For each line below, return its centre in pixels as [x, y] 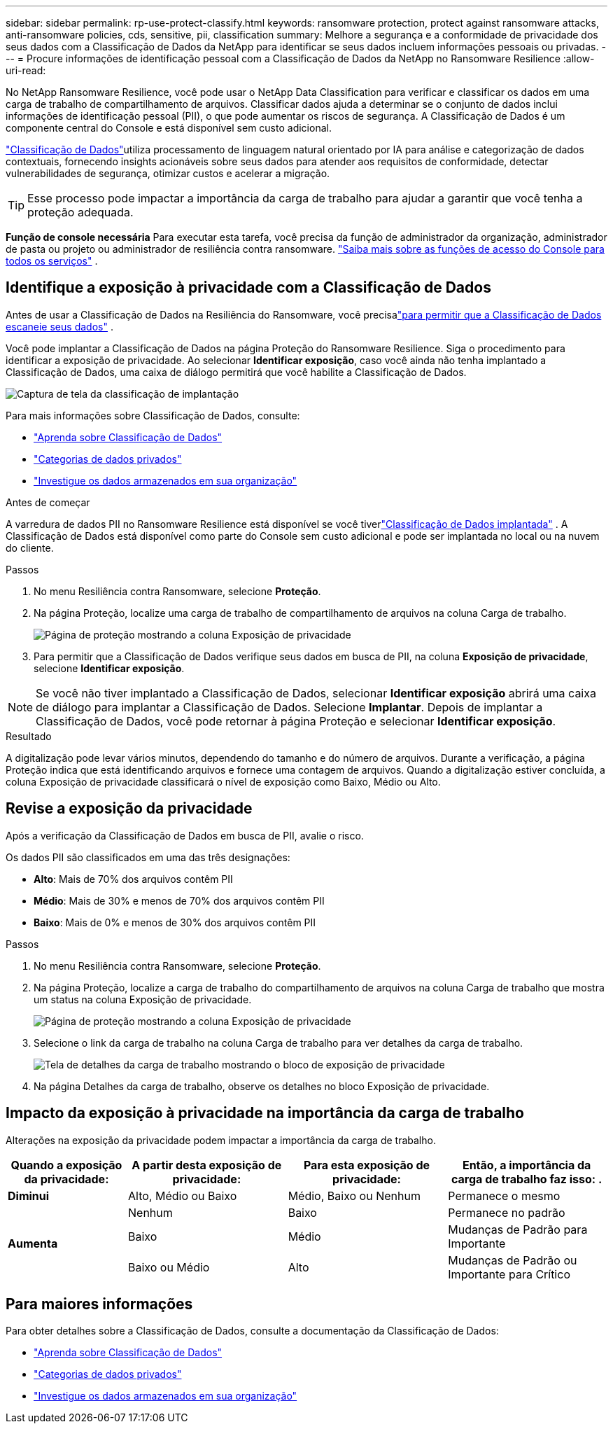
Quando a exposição [66, 1165]
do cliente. [30, 548]
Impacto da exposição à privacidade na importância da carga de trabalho [265, 1113]
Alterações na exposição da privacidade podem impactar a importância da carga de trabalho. [221, 1140]
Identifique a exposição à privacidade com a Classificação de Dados [248, 288]
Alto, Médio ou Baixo [183, 1196]
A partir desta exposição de [207, 1165]
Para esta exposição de [367, 1165]
